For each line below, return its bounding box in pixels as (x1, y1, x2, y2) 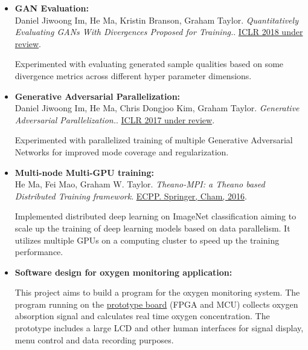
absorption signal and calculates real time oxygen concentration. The (14, 309, 270, 322)
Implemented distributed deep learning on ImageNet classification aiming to (14, 210, 297, 222)
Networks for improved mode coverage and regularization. (14, 145, 229, 158)
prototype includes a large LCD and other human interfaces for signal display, (14, 322, 304, 334)
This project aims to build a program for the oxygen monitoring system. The (14, 286, 300, 299)
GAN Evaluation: (14, 2, 89, 14)
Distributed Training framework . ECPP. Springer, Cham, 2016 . (14, 189, 247, 202)
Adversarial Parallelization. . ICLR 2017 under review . (14, 113, 215, 126)
